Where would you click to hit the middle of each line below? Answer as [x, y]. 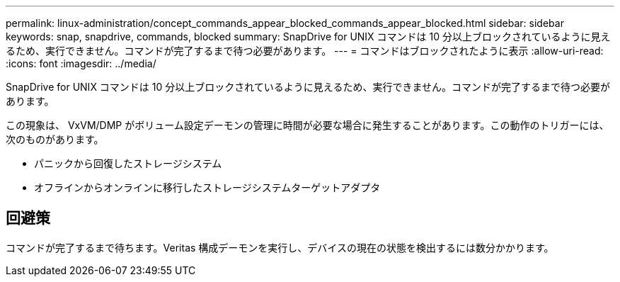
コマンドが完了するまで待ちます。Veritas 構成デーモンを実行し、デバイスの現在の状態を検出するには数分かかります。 [280, 247]
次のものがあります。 [55, 139]
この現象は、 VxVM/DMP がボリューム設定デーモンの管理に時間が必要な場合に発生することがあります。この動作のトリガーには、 [308, 125]
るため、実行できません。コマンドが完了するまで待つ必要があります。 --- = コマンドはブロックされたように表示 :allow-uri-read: [305, 51]
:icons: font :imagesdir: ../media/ [81, 63]
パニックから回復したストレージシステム [128, 163]
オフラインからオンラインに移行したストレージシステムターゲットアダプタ [207, 187]
